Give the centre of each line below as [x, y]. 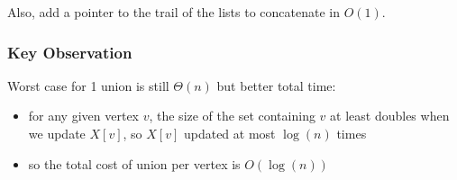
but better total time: [276, 85]
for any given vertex [83, 116]
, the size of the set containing [232, 116]
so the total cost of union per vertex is [134, 163]
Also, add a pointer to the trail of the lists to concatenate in [174, 12]
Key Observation [70, 52]
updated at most [229, 133]
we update [57, 133]
